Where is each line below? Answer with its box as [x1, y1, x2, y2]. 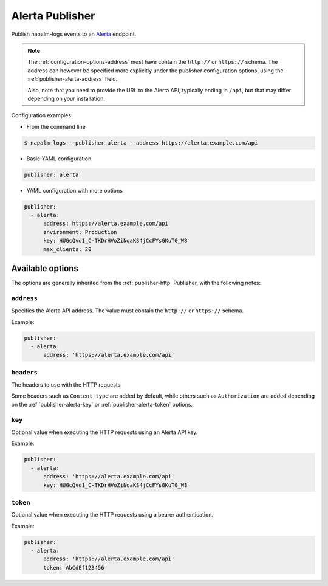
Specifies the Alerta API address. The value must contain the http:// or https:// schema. [11, 307, 244, 314]
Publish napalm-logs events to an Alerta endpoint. [11, 30, 137, 38]
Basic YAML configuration [26, 155, 92, 162]
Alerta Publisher [11, 9, 95, 22]
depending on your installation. [27, 95, 106, 102]
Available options [11, 263, 79, 274]
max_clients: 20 [43, 246, 92, 252]
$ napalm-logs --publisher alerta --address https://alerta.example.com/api [24, 139, 258, 146]
